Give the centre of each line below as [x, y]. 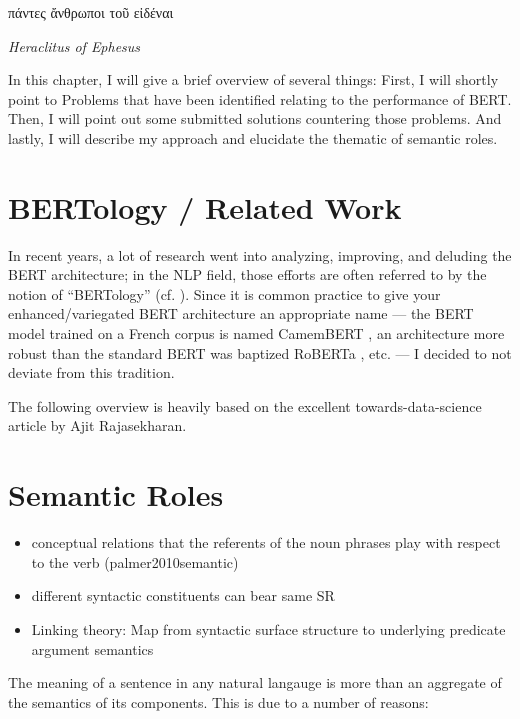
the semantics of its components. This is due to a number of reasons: [218, 701]
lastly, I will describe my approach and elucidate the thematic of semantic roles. [253, 137]
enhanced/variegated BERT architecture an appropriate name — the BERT [241, 313]
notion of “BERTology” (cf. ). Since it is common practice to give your [224, 293]
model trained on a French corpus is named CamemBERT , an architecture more [256, 333]
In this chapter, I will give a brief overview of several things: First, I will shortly [253, 79]
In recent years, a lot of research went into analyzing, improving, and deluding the [260, 254]
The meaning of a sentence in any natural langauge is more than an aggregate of [255, 682]
